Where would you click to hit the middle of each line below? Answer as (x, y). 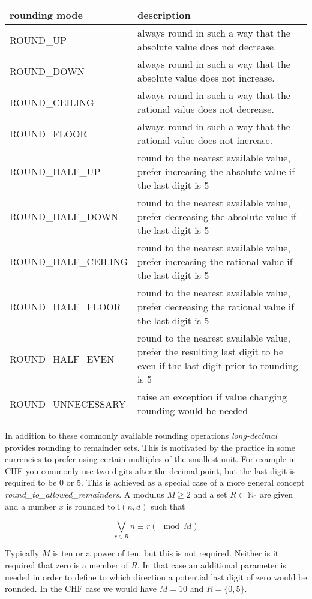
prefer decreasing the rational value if (216, 306)
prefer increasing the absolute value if (216, 171)
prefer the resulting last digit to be (211, 351)
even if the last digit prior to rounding (218, 365)
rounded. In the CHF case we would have (81, 588)
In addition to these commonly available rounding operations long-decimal (141, 435)
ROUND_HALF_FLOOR (65, 306)
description (164, 15)
